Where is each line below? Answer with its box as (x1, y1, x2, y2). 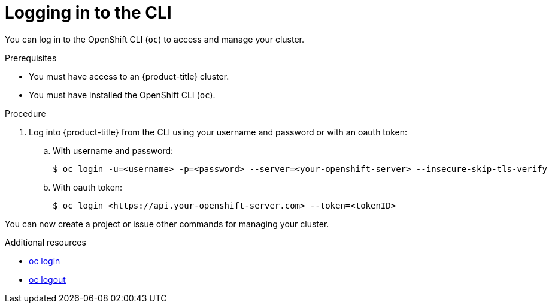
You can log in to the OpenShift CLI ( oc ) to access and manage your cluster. (5, 34, 304, 44)
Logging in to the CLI (5, 2, 172, 23)
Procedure (5, 108, 46, 119)
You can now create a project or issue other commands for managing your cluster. (5, 218, 329, 229)
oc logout (29, 274, 66, 285)
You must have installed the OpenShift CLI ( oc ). (29, 89, 216, 100)
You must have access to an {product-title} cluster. (29, 71, 229, 81)
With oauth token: (53, 182, 123, 192)
